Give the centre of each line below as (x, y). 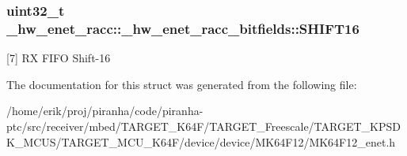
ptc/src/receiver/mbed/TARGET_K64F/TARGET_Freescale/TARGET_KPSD (203, 126)
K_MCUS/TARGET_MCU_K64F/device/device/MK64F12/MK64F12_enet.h (201, 141)
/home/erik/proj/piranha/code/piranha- (105, 111)
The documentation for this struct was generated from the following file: (182, 84)
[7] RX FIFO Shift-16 (59, 58)
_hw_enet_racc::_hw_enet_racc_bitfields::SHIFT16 (183, 28)
